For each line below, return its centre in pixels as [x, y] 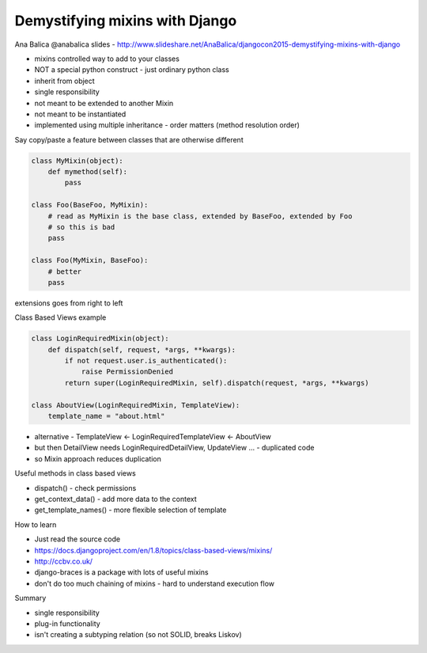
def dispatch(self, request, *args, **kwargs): [142, 349]
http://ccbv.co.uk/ [64, 561]
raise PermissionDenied [127, 372]
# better [65, 271]
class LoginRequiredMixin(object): [100, 339]
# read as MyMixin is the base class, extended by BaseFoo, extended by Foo [200, 216]
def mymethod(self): [88, 172]
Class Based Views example [60, 317]
